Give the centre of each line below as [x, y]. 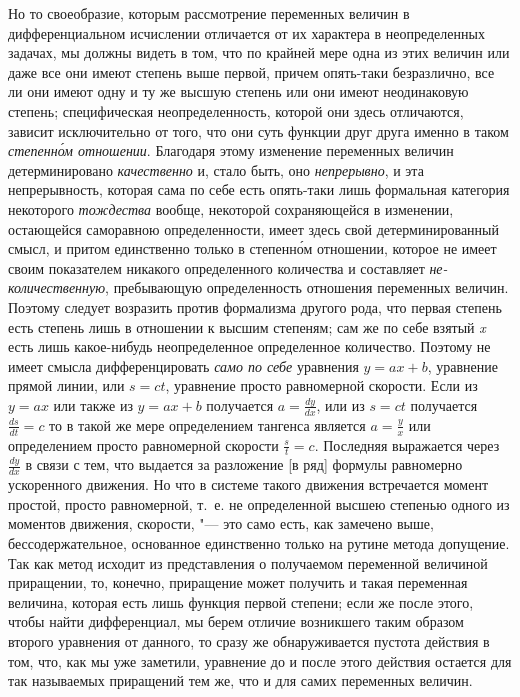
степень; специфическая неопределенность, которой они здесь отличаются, [236, 110]
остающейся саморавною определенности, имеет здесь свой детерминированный [253, 228]
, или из [340, 404]
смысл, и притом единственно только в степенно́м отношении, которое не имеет [252, 248]
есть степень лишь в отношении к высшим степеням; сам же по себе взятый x [247, 326]
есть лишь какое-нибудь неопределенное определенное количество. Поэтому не [249, 346]
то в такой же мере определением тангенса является [207, 424]
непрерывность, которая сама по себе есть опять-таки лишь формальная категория [259, 189]
